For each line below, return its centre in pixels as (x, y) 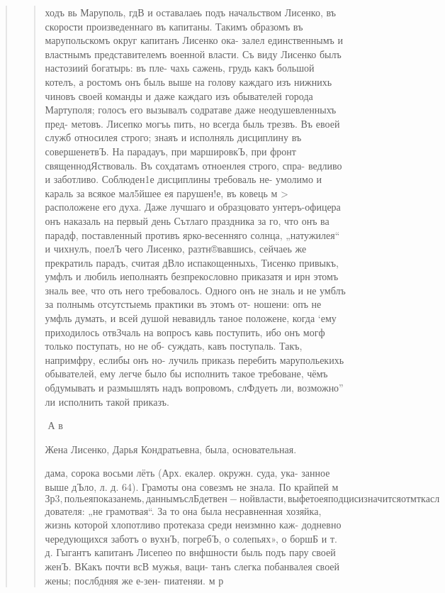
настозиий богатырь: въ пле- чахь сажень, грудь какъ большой (180, 68)
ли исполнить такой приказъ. (107, 401)
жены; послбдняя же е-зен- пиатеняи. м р (134, 580)
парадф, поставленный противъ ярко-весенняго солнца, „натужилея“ (192, 234)
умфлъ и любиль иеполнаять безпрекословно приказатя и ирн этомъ (192, 276)
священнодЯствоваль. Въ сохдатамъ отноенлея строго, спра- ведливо (193, 165)
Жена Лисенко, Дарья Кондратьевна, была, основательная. (171, 449)
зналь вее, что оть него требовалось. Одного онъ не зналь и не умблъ (195, 290)
